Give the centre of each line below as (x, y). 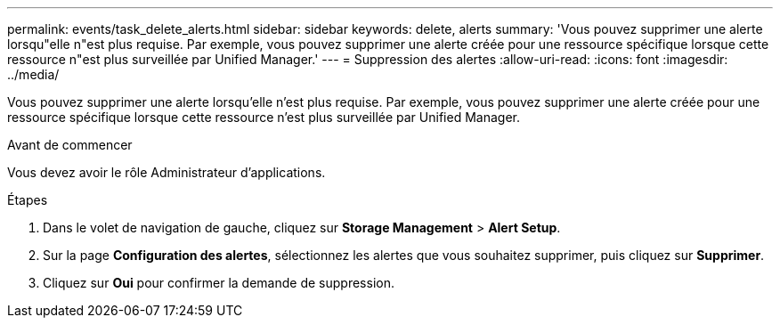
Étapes (28, 200)
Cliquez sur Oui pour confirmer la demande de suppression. (219, 283)
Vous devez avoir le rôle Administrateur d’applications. (167, 172)
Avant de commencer (70, 145)
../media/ (33, 74)
